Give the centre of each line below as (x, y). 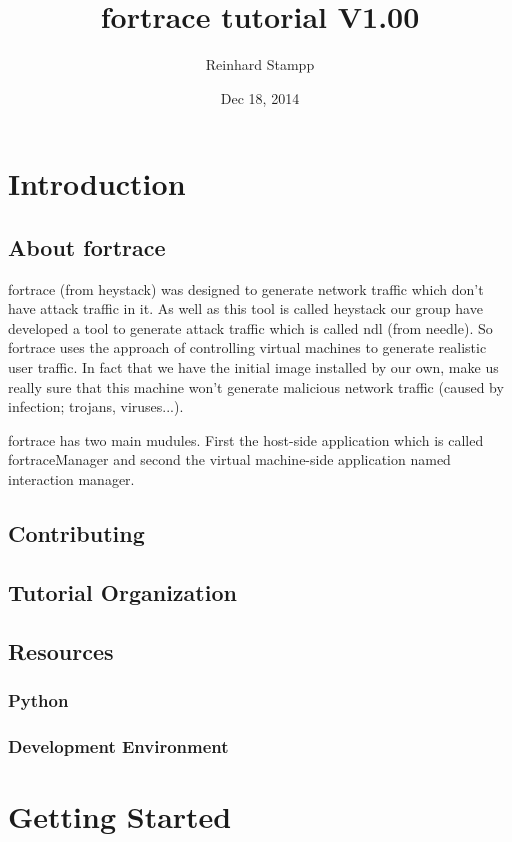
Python (38, 699)
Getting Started (120, 815)
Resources (61, 650)
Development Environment (118, 745)
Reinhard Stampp (260, 64)
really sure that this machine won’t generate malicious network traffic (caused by (256, 386)
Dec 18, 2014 (260, 97)
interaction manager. (71, 479)
